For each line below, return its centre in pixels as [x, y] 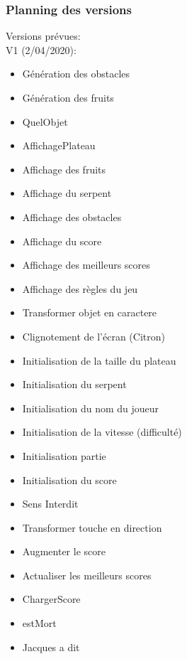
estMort [39, 623]
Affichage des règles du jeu [80, 288]
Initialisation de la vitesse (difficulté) [102, 432]
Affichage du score [62, 241]
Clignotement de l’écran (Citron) [93, 336]
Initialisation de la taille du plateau [99, 360]
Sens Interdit [50, 504]
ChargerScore [51, 599]
